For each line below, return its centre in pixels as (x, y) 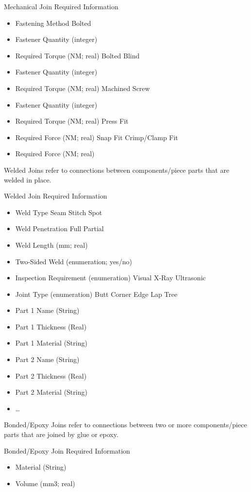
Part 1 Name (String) (47, 310)
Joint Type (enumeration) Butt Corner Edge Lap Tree (96, 294)
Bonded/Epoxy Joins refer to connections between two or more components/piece (125, 425)
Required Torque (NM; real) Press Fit (72, 121)
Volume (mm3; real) (45, 483)
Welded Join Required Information (56, 196)
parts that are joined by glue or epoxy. (61, 434)
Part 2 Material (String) (51, 392)
